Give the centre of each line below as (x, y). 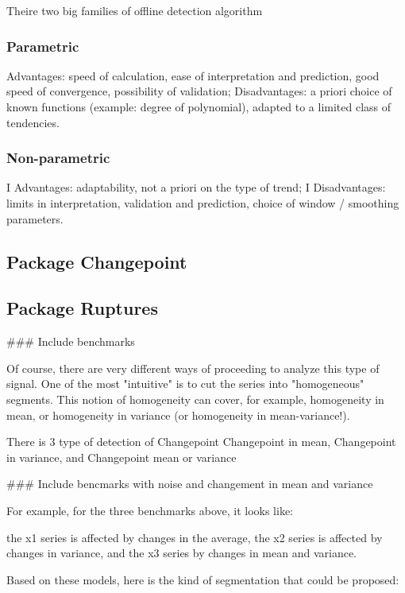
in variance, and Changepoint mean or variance (121, 457)
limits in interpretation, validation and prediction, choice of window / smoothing (203, 203)
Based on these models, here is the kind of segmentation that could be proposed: (203, 579)
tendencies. (33, 122)
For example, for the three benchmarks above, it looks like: (150, 510)
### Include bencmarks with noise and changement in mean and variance (190, 484)
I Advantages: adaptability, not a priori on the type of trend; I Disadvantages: (196, 187)
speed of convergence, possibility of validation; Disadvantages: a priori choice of (199, 91)
